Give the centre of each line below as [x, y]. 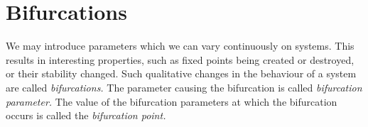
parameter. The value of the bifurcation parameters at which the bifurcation [172, 101]
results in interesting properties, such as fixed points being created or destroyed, [180, 59]
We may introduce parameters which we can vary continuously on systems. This [180, 46]
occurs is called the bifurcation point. [86, 115]
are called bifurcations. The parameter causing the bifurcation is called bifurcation [184, 87]
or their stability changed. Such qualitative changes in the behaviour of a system [181, 73]
